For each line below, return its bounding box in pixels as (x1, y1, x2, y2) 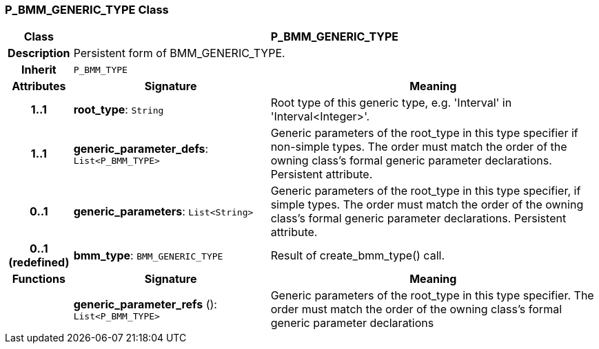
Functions (12, 272, 65, 286)
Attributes (12, 79, 66, 94)
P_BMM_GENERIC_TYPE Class (5, 3, 169, 17)
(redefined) (8, 255, 70, 270)
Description (8, 46, 70, 61)
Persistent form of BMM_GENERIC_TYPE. (73, 46, 285, 61)
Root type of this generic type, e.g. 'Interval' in (270, 96, 512, 110)
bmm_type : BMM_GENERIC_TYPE (73, 248, 223, 263)
